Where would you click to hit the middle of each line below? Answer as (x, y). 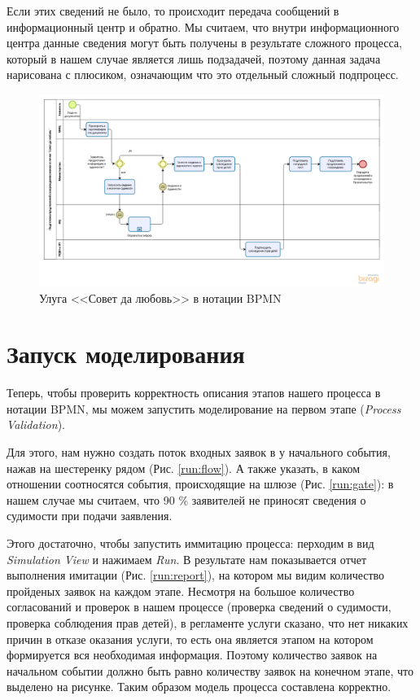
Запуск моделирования (126, 354)
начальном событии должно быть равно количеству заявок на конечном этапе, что (210, 670)
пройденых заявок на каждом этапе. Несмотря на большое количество (181, 591)
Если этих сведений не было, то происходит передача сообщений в (173, 11)
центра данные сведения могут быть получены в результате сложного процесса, (204, 43)
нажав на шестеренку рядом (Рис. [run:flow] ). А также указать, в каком (184, 468)
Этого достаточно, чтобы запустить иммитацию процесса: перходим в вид (190, 543)
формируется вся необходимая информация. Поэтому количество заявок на (192, 655)
